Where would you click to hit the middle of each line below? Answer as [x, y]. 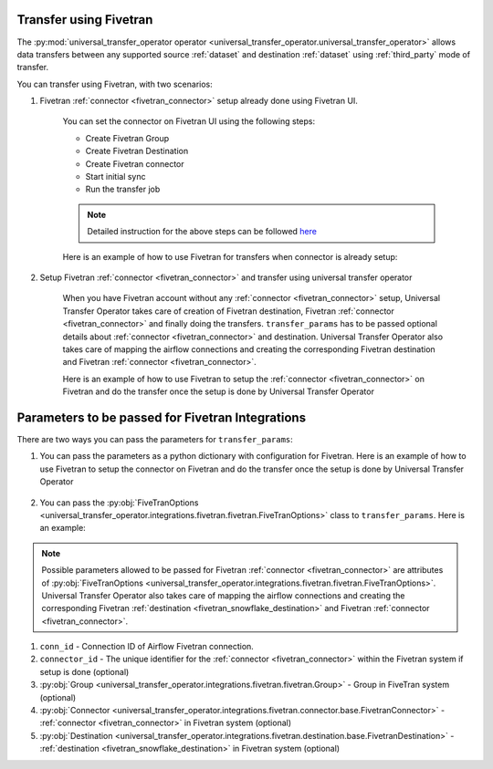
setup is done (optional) [84, 671]
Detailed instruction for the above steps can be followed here [202, 232]
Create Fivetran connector [135, 163]
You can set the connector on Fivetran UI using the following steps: [189, 121]
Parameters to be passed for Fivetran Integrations [161, 417]
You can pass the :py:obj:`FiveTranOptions [119, 503]
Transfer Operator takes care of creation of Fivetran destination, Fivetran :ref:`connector [228, 311]
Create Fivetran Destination [137, 151]
